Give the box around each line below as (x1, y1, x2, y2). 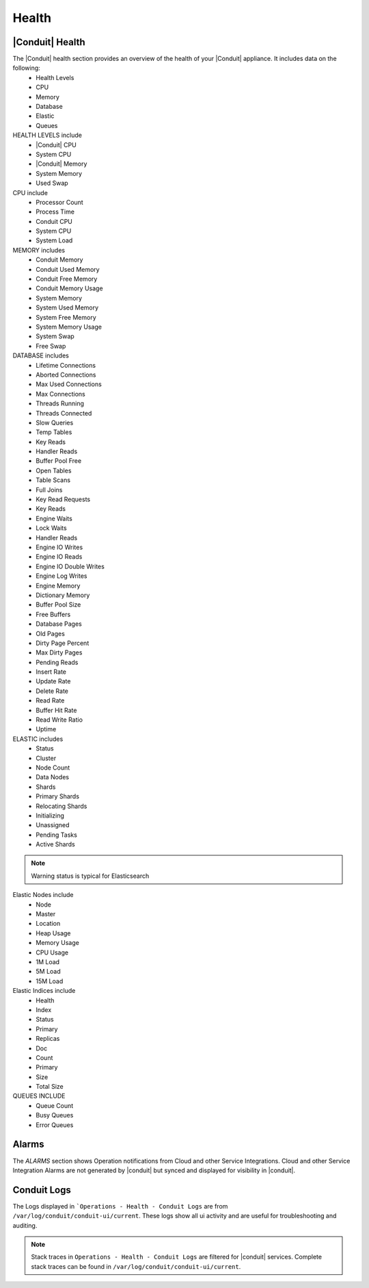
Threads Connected (36, 409, 92, 417)
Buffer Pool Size (36, 601, 81, 609)
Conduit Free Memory (36, 275, 98, 283)
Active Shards (36, 840, 75, 848)
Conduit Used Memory (36, 265, 100, 273)
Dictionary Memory (36, 591, 90, 599)
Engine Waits (36, 514, 73, 522)
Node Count (36, 763, 70, 772)
